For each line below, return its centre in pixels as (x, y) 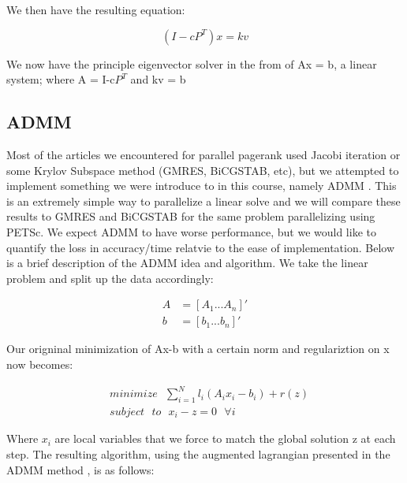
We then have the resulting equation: (96, 9)
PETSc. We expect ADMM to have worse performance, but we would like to (191, 231)
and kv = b (158, 79)
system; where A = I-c (61, 79)
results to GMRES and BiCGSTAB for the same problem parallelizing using (191, 216)
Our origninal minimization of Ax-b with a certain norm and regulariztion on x (198, 349)
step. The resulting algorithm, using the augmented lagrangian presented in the (198, 453)
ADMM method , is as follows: (80, 469)
